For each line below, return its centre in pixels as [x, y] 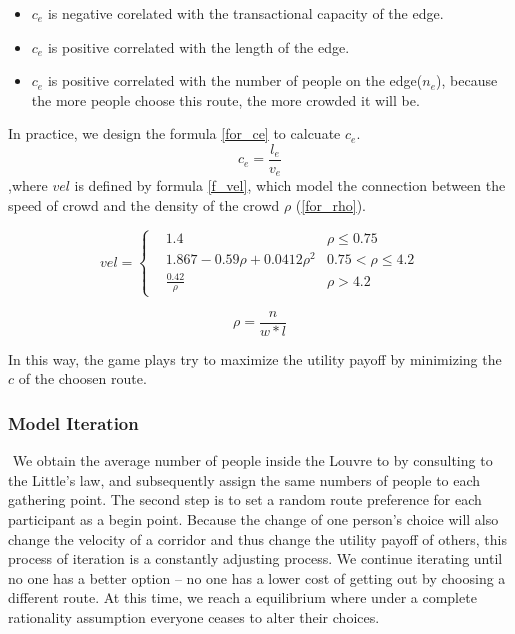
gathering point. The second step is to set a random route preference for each [245, 499]
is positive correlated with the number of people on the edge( [235, 80]
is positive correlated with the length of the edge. [198, 46]
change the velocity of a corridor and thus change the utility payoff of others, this [257, 538]
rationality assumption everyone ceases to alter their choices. [194, 616]
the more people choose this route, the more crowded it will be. [225, 99]
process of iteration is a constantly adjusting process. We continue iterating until [255, 558]
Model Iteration [73, 422]
